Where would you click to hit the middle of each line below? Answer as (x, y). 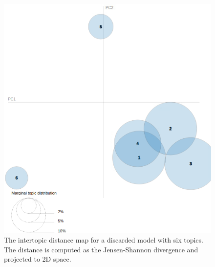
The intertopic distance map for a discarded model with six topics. (104, 239)
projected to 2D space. (38, 259)
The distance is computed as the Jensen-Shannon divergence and (101, 249)
